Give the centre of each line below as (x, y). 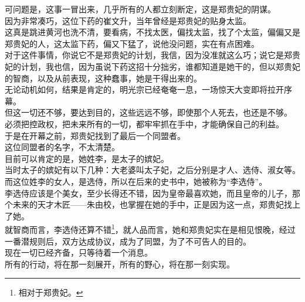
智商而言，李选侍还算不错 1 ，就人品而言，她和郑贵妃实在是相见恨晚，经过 (154, 228)
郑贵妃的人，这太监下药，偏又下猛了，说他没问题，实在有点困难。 (132, 43)
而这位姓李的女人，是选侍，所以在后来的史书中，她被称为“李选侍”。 (136, 181)
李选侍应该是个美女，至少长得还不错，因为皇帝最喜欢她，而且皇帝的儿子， (148, 193)
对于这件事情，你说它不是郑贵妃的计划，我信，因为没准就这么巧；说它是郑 (148, 55)
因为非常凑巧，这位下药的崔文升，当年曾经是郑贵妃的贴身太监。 (128, 20)
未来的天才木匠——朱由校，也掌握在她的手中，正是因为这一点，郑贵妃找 (152, 204)
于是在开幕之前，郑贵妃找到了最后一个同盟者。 (95, 135)
